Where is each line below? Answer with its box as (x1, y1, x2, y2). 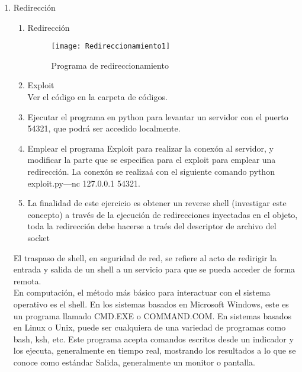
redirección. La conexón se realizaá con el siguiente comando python (27, 165, 275, 177)
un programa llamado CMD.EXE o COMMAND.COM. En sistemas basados (13, 309, 292, 322)
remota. (13, 274, 41, 287)
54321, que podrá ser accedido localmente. (27, 122, 181, 134)
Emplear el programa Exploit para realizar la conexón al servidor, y (27, 142, 274, 154)
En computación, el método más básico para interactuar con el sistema (13, 286, 271, 299)
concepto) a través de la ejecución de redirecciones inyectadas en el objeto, (27, 208, 298, 220)
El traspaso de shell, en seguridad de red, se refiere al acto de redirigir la (13, 251, 277, 264)
